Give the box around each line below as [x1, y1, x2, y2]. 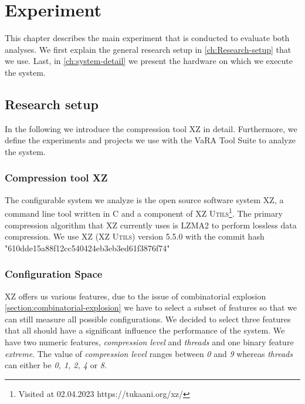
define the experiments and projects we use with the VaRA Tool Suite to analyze [5, 134, 296, 146]
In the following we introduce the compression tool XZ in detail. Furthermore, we [5, 122, 297, 134]
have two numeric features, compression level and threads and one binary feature [5, 335, 294, 348]
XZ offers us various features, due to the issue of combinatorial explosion [5, 289, 266, 302]
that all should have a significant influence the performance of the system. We [5, 324, 285, 336]
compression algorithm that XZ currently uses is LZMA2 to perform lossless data [5, 218, 297, 231]
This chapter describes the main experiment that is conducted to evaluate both [5, 32, 290, 44]
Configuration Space [5, 267, 103, 281]
